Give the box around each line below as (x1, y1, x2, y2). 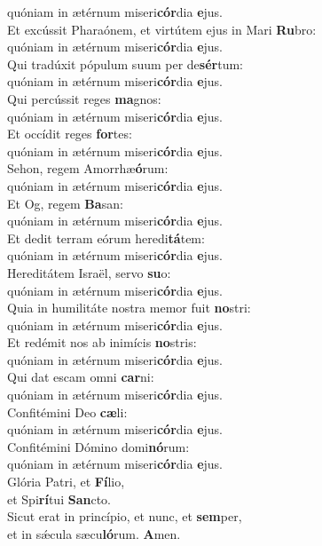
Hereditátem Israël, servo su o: (7, 263, 171, 281)
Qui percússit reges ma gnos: (7, 89, 161, 107)
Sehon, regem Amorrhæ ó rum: (7, 159, 169, 178)
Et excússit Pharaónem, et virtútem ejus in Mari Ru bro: (7, 20, 317, 38)
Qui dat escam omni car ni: (7, 368, 154, 386)
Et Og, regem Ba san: (7, 194, 123, 212)
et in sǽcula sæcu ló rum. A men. (7, 524, 181, 542)
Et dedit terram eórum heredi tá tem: (7, 228, 205, 247)
